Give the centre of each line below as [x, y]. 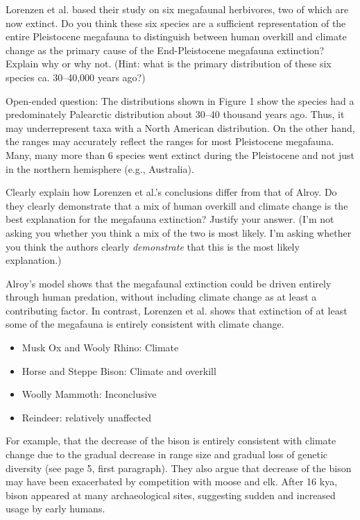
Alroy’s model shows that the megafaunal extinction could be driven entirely [169, 283]
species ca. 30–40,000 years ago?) [76, 77]
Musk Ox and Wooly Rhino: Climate [100, 347]
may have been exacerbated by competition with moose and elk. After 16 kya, [172, 481]
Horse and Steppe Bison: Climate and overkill [119, 370]
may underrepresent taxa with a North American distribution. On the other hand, [180, 127]
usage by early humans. [55, 509]
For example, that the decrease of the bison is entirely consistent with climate [171, 441]
